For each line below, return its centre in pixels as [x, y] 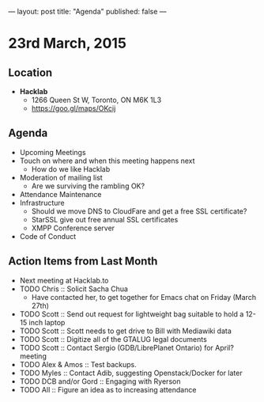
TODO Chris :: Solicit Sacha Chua [74, 289]
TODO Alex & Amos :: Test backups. [78, 364]
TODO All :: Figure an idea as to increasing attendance [108, 389]
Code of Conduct [48, 236]
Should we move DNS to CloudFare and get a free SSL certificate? [139, 211]
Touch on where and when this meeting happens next [107, 161]
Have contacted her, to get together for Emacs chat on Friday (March [144, 297]
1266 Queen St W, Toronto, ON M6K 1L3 [96, 100]
